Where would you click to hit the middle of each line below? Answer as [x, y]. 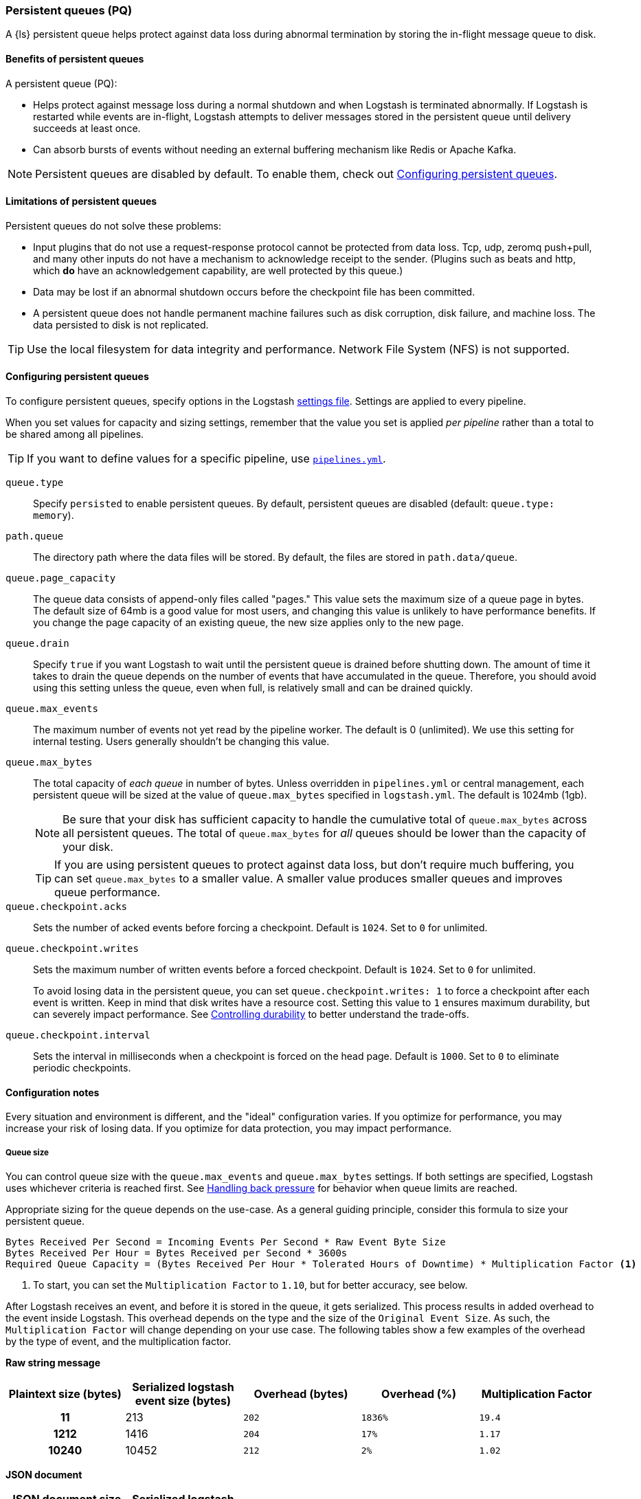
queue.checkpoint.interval [78, 1035]
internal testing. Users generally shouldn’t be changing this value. [181, 742]
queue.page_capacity [61, 578]
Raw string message [53, 1363]
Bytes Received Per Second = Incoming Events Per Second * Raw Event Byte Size [226, 1242]
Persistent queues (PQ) [69, 10]
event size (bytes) [183, 1401]
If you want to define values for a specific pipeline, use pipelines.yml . [206, 459]
